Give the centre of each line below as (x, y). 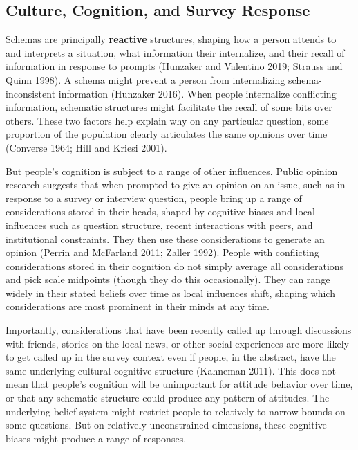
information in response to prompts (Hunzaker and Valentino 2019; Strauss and (174, 66)
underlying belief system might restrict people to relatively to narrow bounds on (176, 411)
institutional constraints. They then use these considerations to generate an (165, 238)
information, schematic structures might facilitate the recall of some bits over (169, 107)
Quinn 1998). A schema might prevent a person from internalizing (145, 79)
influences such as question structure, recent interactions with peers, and (159, 225)
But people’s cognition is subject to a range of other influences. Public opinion (172, 171)
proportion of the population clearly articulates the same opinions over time (167, 134)
